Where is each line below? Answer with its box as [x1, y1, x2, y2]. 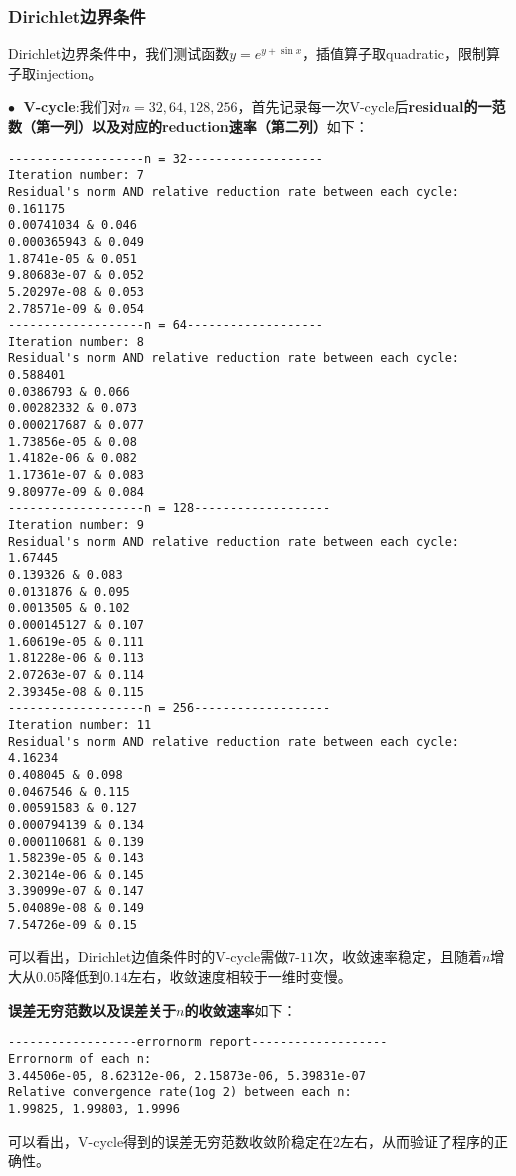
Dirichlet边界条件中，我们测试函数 [8, 43, 230, 64]
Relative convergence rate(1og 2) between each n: [8, 1085, 352, 1100]
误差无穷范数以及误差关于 [8, 999, 176, 1020]
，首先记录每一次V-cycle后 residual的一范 [237, 96, 506, 117]
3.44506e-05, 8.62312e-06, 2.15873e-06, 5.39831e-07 [8, 1068, 366, 1083]
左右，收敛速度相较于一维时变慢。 [127, 966, 352, 987]
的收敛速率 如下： [184, 999, 297, 1020]
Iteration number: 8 [8, 334, 145, 349]
